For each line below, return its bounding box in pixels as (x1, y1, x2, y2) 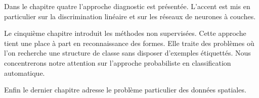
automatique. (4, 67, 45, 78)
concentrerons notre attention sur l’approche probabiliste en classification (4, 57, 231, 68)
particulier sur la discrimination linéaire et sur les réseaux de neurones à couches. (4, 11, 256, 21)
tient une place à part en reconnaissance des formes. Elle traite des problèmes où (4, 37, 254, 48)
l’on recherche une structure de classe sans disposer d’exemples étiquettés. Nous (4, 47, 251, 58)
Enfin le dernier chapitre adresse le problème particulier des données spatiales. (4, 84, 246, 95)
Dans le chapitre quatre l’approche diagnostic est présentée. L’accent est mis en (4, 1, 250, 11)
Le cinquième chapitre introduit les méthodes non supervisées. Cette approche (4, 28, 246, 38)
